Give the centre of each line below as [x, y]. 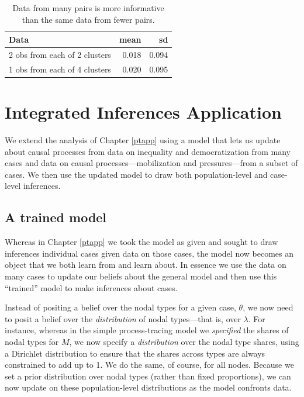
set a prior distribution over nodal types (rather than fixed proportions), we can [148, 376]
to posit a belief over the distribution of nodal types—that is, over [123, 318]
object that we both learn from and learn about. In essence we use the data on [146, 265]
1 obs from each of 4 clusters [60, 69]
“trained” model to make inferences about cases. [91, 287]
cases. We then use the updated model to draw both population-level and [136, 174]
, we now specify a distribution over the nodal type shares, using [184, 342]
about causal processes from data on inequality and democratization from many [148, 151]
